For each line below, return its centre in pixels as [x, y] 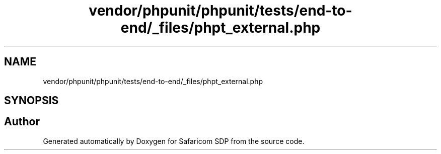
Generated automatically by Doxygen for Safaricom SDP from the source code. [174, 141]
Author [22, 122]
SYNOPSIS [31, 101]
